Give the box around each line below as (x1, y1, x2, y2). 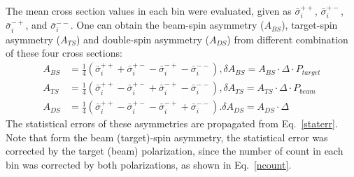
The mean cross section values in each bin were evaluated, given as (6, 3, 292, 17)
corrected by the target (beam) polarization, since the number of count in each (6, 143, 344, 158)
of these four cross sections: (6, 45, 122, 60)
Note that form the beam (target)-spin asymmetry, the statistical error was (6, 129, 328, 144)
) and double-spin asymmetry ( (76, 31, 209, 46)
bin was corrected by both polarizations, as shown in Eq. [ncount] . (6, 157, 292, 171)
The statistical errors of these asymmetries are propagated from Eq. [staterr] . (6, 116, 338, 131)
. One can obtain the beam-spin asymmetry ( (70, 17, 264, 32)
